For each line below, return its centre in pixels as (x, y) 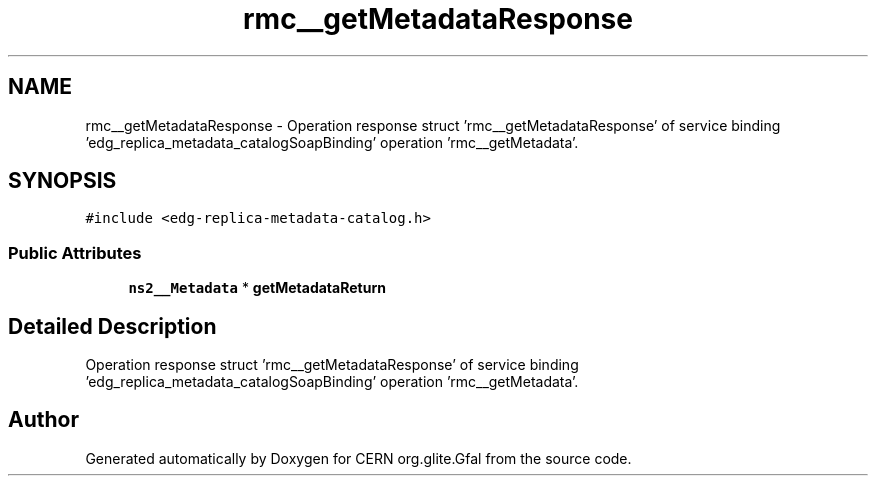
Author (43, 420)
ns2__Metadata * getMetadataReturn (257, 288)
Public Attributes (75, 252)
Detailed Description (112, 326)
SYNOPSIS (62, 181)
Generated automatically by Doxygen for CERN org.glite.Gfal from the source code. (358, 458)
